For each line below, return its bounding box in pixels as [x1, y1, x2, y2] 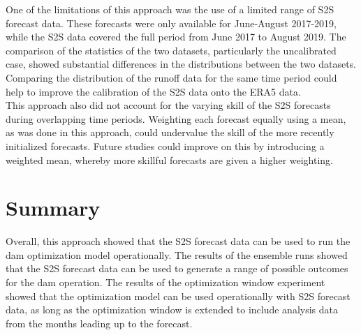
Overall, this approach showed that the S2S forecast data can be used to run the [6, 234, 351, 248]
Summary [6, 193, 101, 222]
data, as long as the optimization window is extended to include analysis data [6, 302, 338, 317]
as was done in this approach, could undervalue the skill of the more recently [6, 125, 334, 140]
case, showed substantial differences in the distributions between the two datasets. [6, 57, 356, 71]
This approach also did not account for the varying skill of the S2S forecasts [6, 98, 331, 112]
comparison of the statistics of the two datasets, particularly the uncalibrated [6, 43, 337, 57]
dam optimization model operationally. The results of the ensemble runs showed [6, 247, 348, 262]
